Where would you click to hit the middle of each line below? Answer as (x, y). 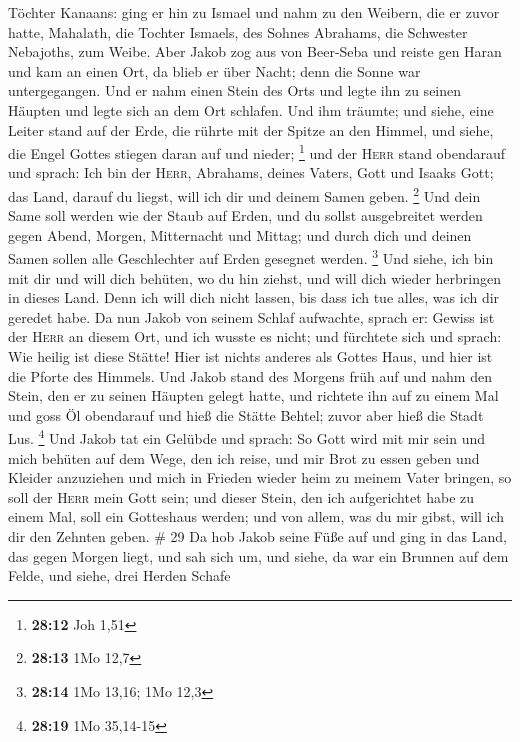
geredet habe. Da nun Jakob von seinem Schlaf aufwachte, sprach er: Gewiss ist (251, 316)
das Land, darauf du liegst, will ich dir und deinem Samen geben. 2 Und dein (244, 194)
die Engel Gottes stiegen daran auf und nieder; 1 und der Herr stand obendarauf (257, 151)
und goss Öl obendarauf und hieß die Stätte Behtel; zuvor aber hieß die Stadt (246, 414)
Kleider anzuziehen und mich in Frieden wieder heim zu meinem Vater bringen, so (260, 477)
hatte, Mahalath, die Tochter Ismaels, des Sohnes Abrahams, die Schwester (238, 31)
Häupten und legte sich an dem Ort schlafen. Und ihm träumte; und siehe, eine (251, 109)
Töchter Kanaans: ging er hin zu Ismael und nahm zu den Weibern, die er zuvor (254, 12)
